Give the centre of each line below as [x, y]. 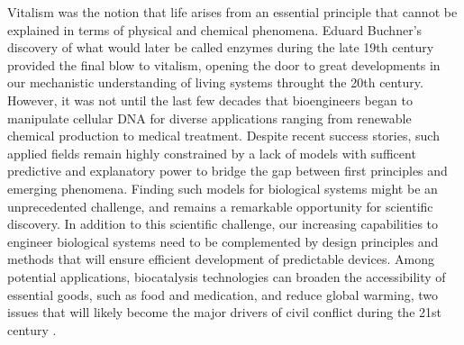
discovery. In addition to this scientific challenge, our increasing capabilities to [223, 224]
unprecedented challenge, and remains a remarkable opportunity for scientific [220, 206]
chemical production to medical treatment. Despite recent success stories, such [223, 136]
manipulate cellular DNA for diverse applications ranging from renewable [209, 118]
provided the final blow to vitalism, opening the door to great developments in [224, 64]
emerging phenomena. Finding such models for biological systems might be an [223, 188]
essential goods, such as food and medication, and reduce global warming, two [223, 294]
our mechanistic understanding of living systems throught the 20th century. [215, 82]
